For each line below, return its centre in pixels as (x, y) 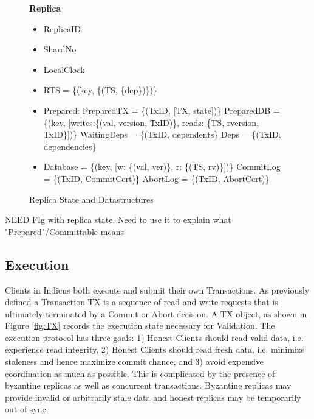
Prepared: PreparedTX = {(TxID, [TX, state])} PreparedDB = (162, 110)
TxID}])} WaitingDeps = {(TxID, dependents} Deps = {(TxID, (162, 134)
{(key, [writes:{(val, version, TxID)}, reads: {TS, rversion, (151, 122)
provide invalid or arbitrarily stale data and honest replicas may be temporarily (153, 397)
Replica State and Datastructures (91, 199)
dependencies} (70, 146)
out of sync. (27, 409)
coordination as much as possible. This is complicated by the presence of (140, 373)
